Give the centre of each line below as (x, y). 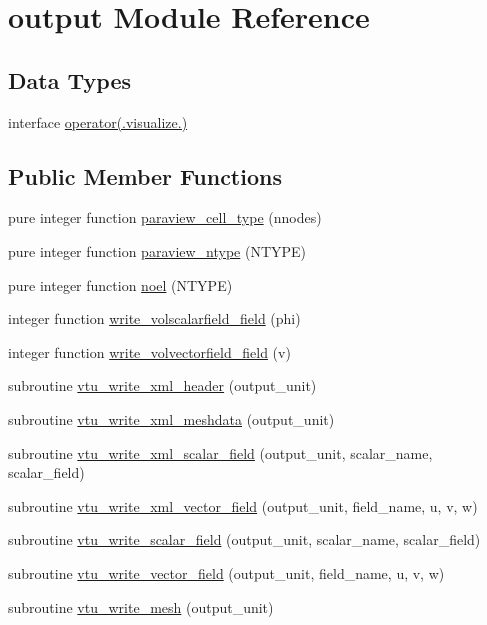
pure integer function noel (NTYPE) (120, 284)
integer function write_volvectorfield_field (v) (149, 351)
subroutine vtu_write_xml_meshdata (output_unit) (171, 418)
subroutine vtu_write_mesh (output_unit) (141, 606)
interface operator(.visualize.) (98, 121)
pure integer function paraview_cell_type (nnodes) (165, 217)
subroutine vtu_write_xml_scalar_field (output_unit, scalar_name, (220, 452)
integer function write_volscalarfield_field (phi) (154, 318)
